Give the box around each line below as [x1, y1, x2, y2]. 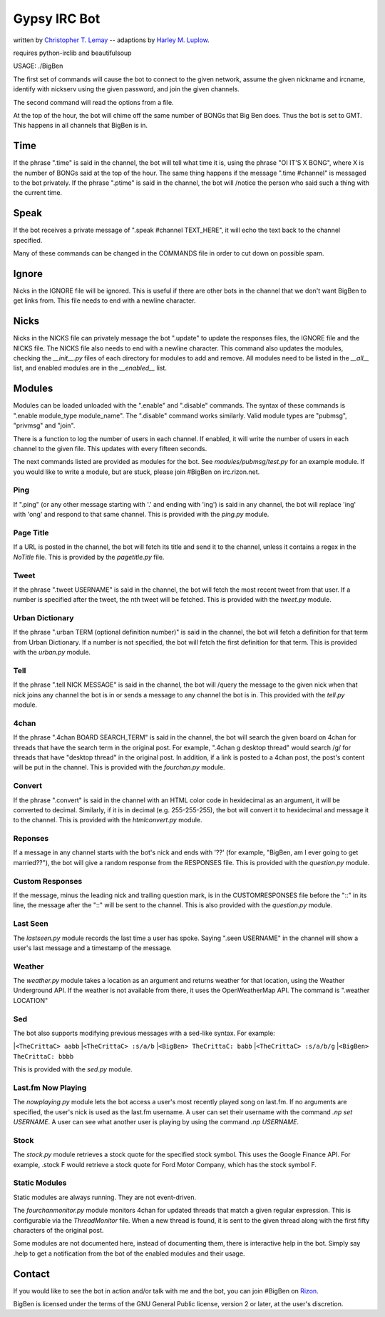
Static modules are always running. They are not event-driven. [13, 1193, 196, 1201]
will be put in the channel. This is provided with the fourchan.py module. [13, 763, 225, 772]
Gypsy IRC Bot [13, 11, 101, 26]
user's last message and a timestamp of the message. [13, 943, 173, 952]
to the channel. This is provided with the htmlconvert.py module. [13, 816, 202, 824]
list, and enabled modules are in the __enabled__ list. [13, 364, 168, 373]
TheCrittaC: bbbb [13, 1052, 74, 1060]
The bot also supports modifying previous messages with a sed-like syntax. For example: [13, 1029, 276, 1037]
